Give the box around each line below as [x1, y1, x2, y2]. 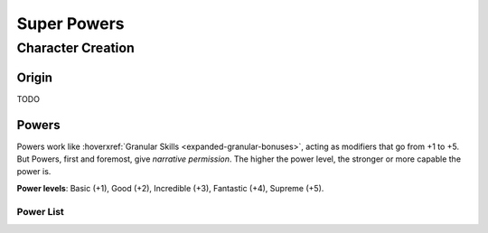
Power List [16, 205, 65, 218]
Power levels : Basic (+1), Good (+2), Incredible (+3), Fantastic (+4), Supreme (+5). [16, 182, 324, 193]
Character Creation [16, 40, 135, 56]
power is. [16, 166, 52, 177]
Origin [16, 70, 53, 85]
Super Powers [16, 14, 126, 33]
